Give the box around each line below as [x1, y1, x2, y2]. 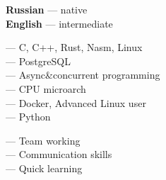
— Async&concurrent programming [6, 67, 160, 82]
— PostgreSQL [6, 53, 71, 68]
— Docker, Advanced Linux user [6, 95, 146, 110]
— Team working [6, 133, 81, 147]
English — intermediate [6, 16, 113, 30]
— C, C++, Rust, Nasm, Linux [6, 40, 143, 55]
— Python [6, 109, 51, 124]
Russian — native [6, 2, 88, 16]
